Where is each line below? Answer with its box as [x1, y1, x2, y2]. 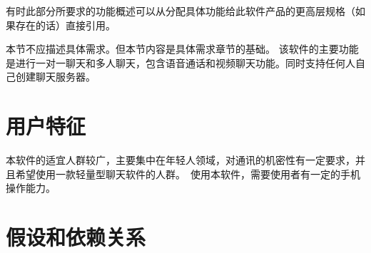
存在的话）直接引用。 [15, 17, 116, 32]
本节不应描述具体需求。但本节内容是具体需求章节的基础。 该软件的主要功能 [6, 41, 359, 56]
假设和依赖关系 [6, 222, 146, 252]
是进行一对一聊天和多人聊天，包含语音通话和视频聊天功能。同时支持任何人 [6, 55, 355, 70]
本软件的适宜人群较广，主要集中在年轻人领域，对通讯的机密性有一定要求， [6, 153, 355, 167]
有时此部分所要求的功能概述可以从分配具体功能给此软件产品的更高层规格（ [6, 4, 355, 18]
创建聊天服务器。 [15, 69, 96, 84]
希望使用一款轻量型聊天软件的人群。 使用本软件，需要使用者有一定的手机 [15, 166, 360, 181]
